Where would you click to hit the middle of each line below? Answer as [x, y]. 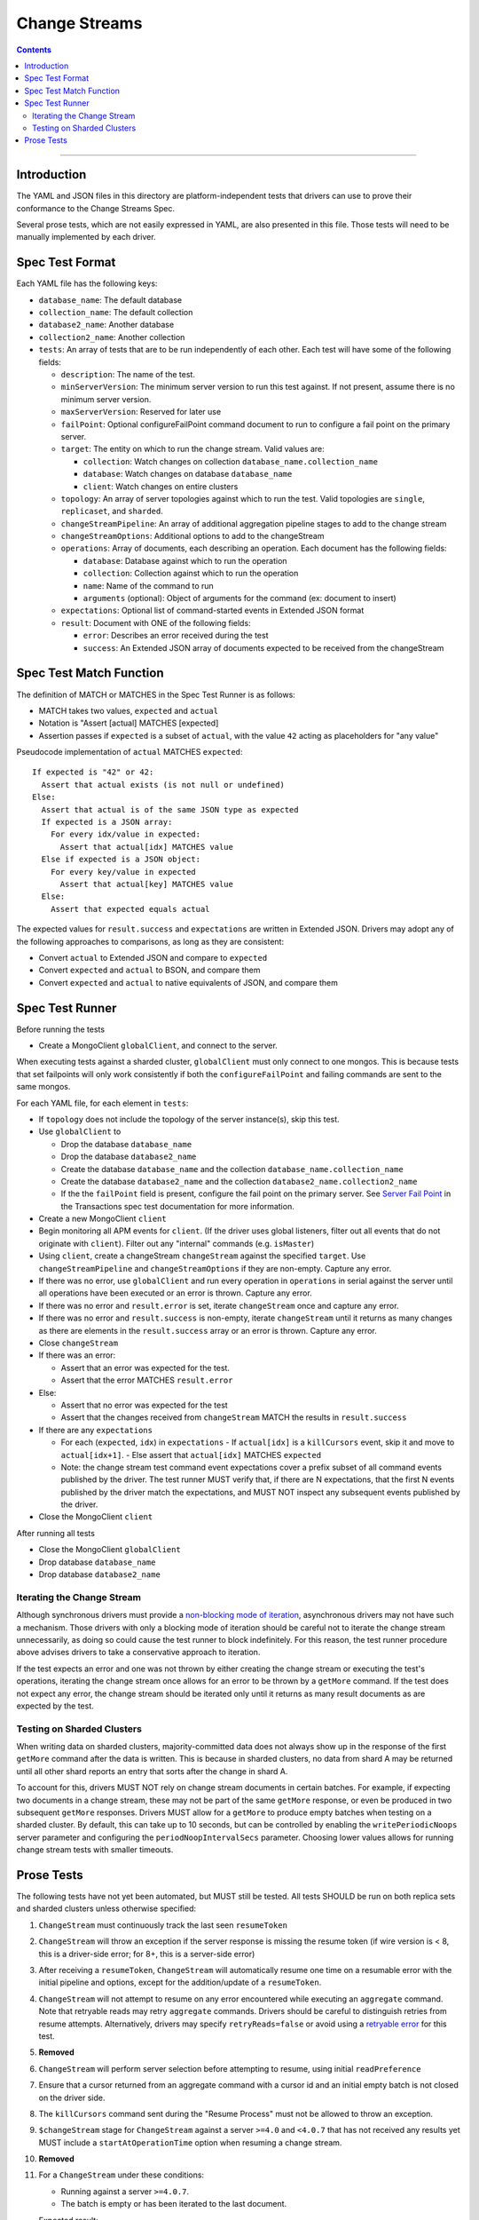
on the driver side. [72, 2097]
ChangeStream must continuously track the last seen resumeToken [163, 1925]
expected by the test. [55, 1706]
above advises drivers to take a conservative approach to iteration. [138, 1653]
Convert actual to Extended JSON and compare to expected [153, 957]
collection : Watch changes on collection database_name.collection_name [231, 461]
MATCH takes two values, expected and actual [129, 710]
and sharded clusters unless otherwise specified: [106, 1908]
